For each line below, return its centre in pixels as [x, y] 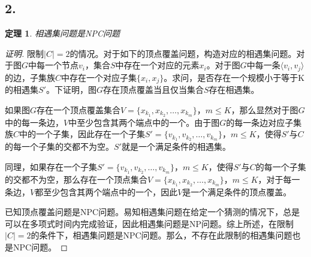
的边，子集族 [30, 77]
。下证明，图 [71, 90]
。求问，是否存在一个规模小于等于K [234, 77]
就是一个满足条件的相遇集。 [176, 146]
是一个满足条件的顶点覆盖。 [237, 191]
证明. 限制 [24, 53]
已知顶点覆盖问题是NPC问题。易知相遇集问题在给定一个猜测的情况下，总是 [153, 212]
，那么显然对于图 [265, 109]
